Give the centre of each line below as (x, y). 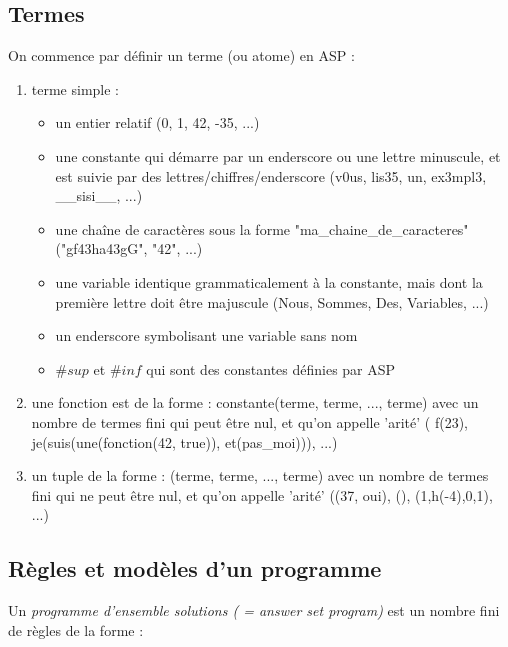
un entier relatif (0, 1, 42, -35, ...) (157, 122)
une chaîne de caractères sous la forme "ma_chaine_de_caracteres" (262, 228)
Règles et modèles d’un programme (195, 568)
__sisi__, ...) (99, 195)
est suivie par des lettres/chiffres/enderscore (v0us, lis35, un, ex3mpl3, (271, 175)
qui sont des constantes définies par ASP (271, 368)
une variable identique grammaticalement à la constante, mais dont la (269, 281)
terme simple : (75, 88)
